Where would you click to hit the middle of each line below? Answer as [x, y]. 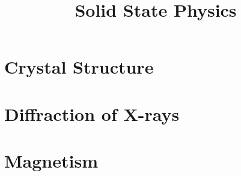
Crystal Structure [79, 67]
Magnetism [51, 161]
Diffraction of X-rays [92, 113]
